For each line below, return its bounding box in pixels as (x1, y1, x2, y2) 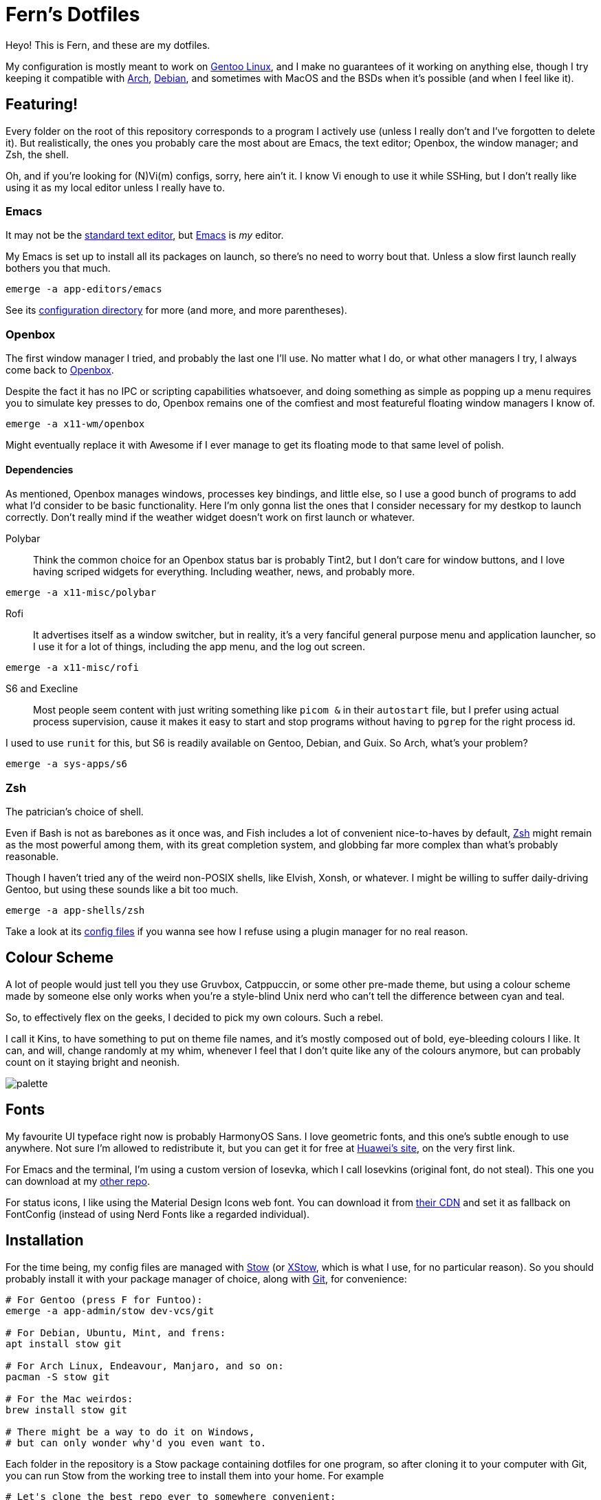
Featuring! (6, 96, 78, 114)
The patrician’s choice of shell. (6, 806, 144, 818)
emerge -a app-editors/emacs (6, 283, 162, 295)
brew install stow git (6, 1404, 128, 1415)
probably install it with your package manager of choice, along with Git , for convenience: (6, 1272, 407, 1285)
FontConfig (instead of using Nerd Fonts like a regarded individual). (6, 1208, 310, 1220)
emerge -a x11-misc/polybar (6, 587, 157, 599)
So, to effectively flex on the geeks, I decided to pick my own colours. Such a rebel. (6, 1011, 384, 1023)
